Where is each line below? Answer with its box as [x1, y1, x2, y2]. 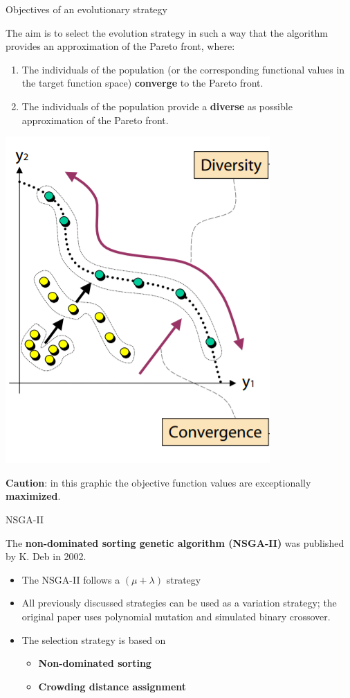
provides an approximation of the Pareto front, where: [6, 39, 235, 53]
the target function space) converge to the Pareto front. [21, 76, 264, 90]
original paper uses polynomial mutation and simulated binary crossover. [21, 609, 331, 623]
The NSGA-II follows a [21, 572, 120, 586]
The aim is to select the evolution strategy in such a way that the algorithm [6, 25, 328, 40]
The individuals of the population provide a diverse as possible [21, 98, 293, 113]
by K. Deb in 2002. [6, 549, 86, 564]
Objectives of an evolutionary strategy [6, 2, 167, 16]
